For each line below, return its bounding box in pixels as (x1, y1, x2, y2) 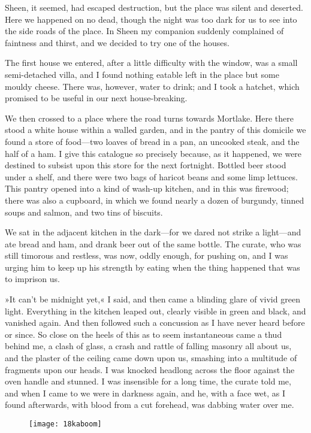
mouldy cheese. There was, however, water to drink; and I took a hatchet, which (5, 80, 300, 92)
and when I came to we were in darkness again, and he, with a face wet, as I (5, 386, 286, 399)
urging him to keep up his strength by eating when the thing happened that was (5, 261, 300, 273)
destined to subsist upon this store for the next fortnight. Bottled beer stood (5, 159, 286, 171)
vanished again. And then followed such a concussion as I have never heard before (5, 316, 305, 329)
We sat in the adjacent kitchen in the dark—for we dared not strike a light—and (5, 226, 301, 238)
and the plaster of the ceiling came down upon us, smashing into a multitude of (5, 352, 297, 364)
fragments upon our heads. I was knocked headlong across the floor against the (5, 363, 295, 376)
